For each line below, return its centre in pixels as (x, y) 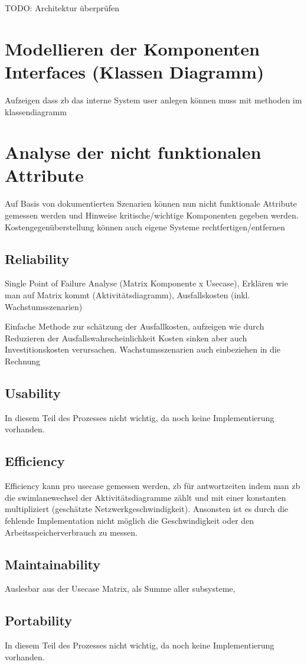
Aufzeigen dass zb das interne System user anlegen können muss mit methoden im (153, 100)
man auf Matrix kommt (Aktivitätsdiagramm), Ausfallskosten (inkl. (128, 294)
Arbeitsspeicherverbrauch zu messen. (71, 532)
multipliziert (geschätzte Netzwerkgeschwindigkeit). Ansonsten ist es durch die (147, 509)
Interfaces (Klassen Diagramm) (135, 71)
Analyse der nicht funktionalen (133, 152)
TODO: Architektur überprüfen (62, 8)
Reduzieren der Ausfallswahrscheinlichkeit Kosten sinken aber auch (126, 338)
